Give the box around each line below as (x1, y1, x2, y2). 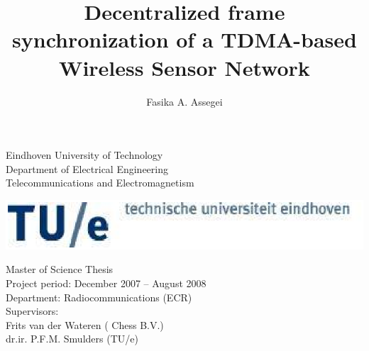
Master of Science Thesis (6, 262, 114, 277)
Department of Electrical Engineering (6, 161, 168, 176)
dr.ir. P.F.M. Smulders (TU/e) (6, 331, 138, 346)
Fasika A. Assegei (146, 94, 223, 108)
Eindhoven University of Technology (6, 147, 163, 162)
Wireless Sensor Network (59, 52, 310, 82)
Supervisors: (6, 303, 59, 318)
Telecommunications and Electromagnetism (6, 175, 194, 190)
